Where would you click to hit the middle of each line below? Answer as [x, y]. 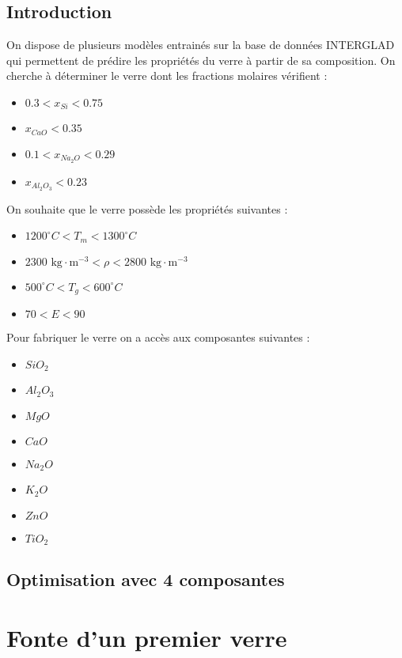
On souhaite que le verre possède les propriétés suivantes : [147, 208]
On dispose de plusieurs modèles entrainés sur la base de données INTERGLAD [201, 45]
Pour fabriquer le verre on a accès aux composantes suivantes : [158, 337]
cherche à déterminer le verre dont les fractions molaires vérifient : [167, 76]
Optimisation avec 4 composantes [146, 579]
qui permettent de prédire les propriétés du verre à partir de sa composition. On [201, 60]
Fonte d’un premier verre [147, 637]
